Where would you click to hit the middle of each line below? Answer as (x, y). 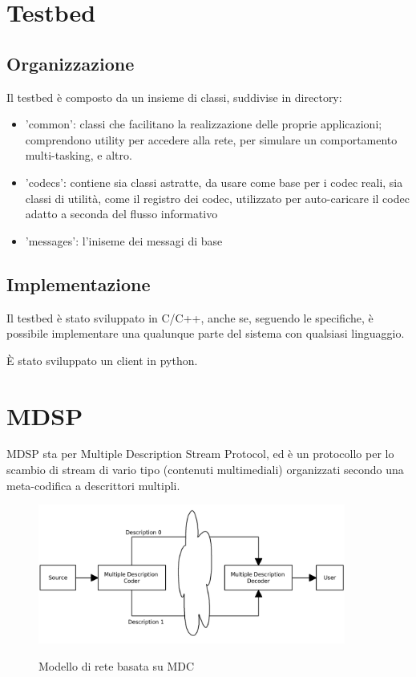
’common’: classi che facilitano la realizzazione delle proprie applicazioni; (204, 124)
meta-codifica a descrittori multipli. (93, 485)
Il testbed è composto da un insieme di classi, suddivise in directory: (174, 97)
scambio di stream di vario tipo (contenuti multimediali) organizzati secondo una (205, 470)
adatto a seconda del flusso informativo (121, 214)
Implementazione (79, 284)
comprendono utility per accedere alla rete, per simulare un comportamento (211, 139)
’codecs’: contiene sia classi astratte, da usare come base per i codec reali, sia (214, 182)
